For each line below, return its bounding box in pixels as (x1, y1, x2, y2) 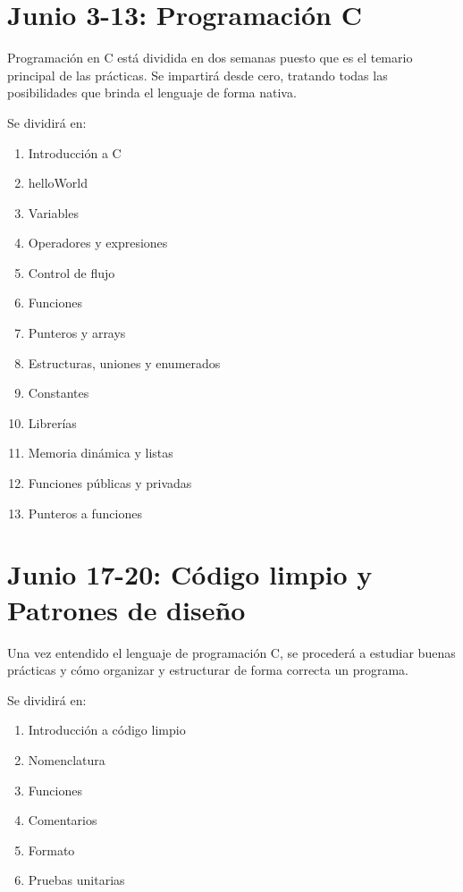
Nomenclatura (28, 750, 105, 769)
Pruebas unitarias (28, 871, 125, 889)
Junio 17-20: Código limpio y (7, 556, 373, 593)
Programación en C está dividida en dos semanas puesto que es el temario (7, 48, 413, 67)
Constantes (28, 383, 89, 402)
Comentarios (28, 811, 97, 829)
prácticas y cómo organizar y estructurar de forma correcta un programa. (7, 661, 408, 679)
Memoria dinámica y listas (28, 443, 173, 462)
